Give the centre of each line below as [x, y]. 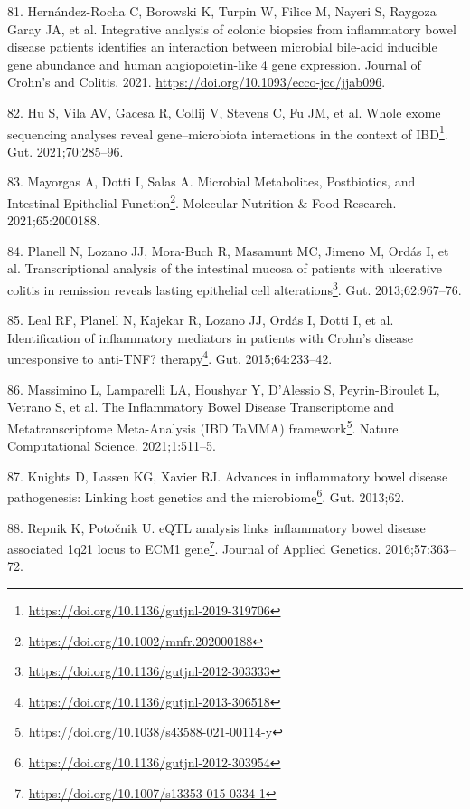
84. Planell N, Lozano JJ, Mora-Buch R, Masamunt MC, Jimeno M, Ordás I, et [228, 250]
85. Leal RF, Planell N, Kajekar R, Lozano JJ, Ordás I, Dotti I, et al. [201, 320]
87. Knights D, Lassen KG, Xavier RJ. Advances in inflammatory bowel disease [228, 476]
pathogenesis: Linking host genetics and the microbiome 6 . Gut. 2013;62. [206, 495]
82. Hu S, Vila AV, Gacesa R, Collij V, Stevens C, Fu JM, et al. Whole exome [224, 112]
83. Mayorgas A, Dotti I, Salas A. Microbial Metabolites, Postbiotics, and [211, 181]
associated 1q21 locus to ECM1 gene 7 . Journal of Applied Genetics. [194, 547]
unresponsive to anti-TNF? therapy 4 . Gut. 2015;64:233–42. [170, 357]
